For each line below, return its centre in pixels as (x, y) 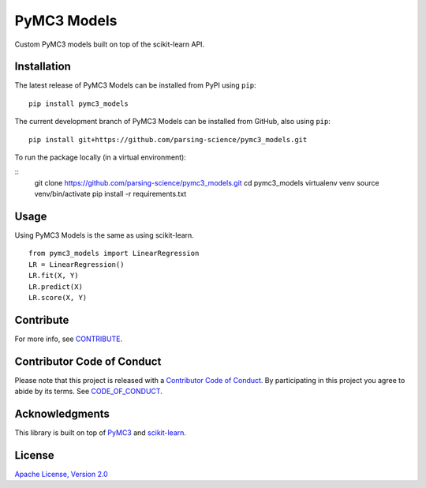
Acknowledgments (62, 414)
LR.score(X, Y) (58, 298)
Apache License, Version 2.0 (61, 475)
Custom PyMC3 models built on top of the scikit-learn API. (110, 44)
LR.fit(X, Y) (54, 276)
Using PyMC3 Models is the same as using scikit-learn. (105, 235)
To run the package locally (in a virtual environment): (101, 157)
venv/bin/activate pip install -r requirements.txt (110, 194)
